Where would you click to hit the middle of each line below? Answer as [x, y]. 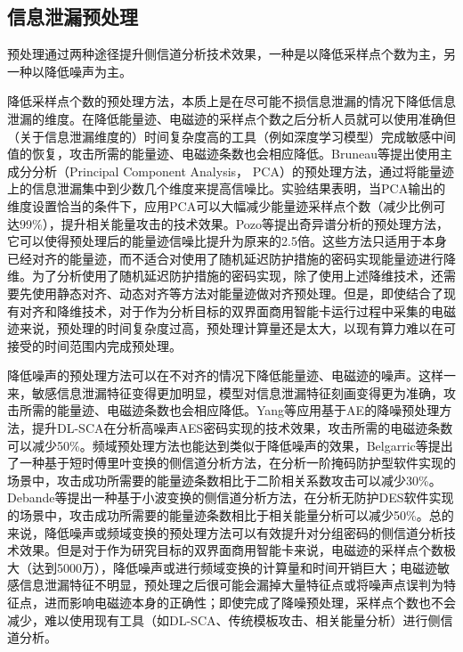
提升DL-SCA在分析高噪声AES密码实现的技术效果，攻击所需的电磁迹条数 [242, 428]
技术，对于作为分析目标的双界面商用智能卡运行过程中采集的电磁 [268, 310]
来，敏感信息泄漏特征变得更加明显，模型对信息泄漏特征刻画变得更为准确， [225, 392]
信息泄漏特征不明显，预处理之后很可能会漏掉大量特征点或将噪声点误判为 [231, 585]
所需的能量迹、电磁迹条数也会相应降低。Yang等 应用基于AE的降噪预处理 [229, 410]
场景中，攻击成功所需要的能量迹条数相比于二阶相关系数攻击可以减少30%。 [224, 480]
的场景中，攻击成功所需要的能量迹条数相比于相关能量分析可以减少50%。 [218, 515]
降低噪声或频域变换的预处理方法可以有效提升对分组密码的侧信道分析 [244, 532]
